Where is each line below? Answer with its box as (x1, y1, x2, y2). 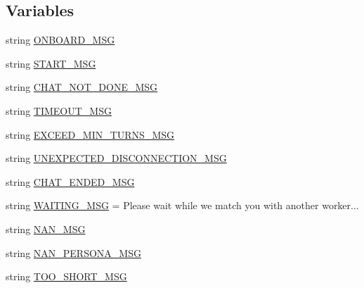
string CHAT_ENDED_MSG (6, 174, 135, 189)
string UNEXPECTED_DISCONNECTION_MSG (6, 151, 227, 165)
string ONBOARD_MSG (6, 32, 115, 47)
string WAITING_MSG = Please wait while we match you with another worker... (6, 198, 359, 213)
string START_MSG (6, 56, 96, 70)
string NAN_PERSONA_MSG (6, 245, 141, 260)
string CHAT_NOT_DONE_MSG (6, 80, 158, 94)
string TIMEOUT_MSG (6, 103, 112, 118)
